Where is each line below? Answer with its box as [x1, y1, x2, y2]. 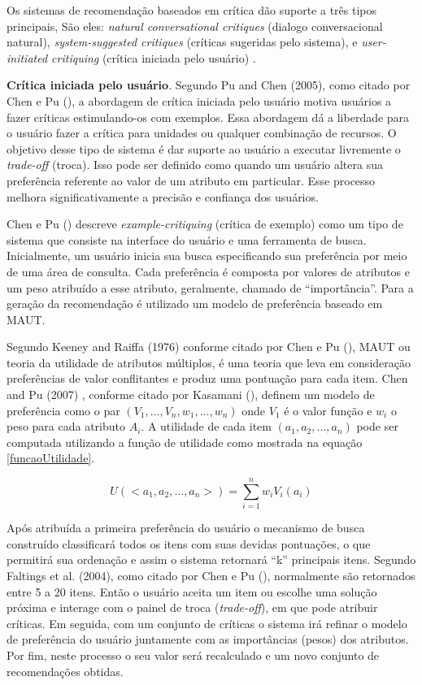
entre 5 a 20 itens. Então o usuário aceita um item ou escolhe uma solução [7, 583, 377, 600]
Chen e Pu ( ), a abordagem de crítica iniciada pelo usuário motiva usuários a [7, 92, 392, 109]
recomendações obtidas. [7, 662, 124, 679]
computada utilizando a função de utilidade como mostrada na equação [7, 433, 363, 450]
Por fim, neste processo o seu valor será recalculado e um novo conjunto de [7, 646, 380, 663]
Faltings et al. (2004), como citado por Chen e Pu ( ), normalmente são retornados [7, 566, 415, 583]
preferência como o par [7, 401, 120, 418]
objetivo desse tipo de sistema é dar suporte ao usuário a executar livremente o [7, 140, 401, 157]
